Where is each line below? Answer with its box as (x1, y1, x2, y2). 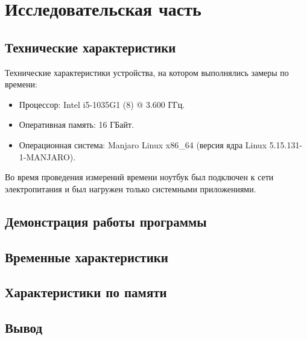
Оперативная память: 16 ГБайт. (19, 118, 135, 131)
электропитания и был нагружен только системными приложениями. (5, 182, 256, 195)
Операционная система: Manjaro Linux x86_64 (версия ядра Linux (19, 138, 267, 151)
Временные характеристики (5, 247, 168, 266)
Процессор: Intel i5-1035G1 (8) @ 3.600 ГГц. (19, 98, 185, 110)
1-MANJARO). (19, 150, 76, 163)
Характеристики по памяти (5, 283, 167, 301)
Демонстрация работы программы (5, 212, 207, 230)
